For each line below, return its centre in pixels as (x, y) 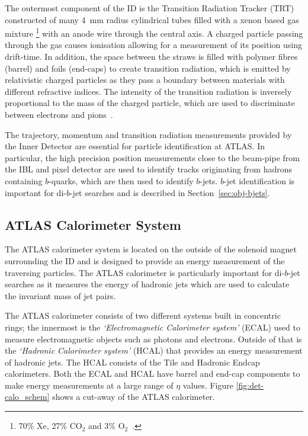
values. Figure (208, 385)
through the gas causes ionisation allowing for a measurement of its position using (154, 45)
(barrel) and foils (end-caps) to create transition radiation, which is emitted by (148, 68)
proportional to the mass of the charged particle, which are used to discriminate (150, 103)
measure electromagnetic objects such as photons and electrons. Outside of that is (153, 339)
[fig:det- (250, 385)
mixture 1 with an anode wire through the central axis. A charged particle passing (154, 32)
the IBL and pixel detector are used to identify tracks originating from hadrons (149, 169)
